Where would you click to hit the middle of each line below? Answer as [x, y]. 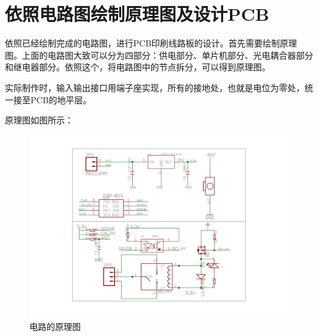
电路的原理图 [55, 327]
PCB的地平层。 [61, 99]
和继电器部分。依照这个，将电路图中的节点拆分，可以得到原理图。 [138, 67]
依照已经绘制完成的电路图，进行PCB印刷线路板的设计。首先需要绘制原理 [151, 43]
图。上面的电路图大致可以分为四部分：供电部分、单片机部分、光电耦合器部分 [159, 55]
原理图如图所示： [39, 120]
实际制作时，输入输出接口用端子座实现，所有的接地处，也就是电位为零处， [155, 87]
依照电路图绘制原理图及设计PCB [137, 14]
